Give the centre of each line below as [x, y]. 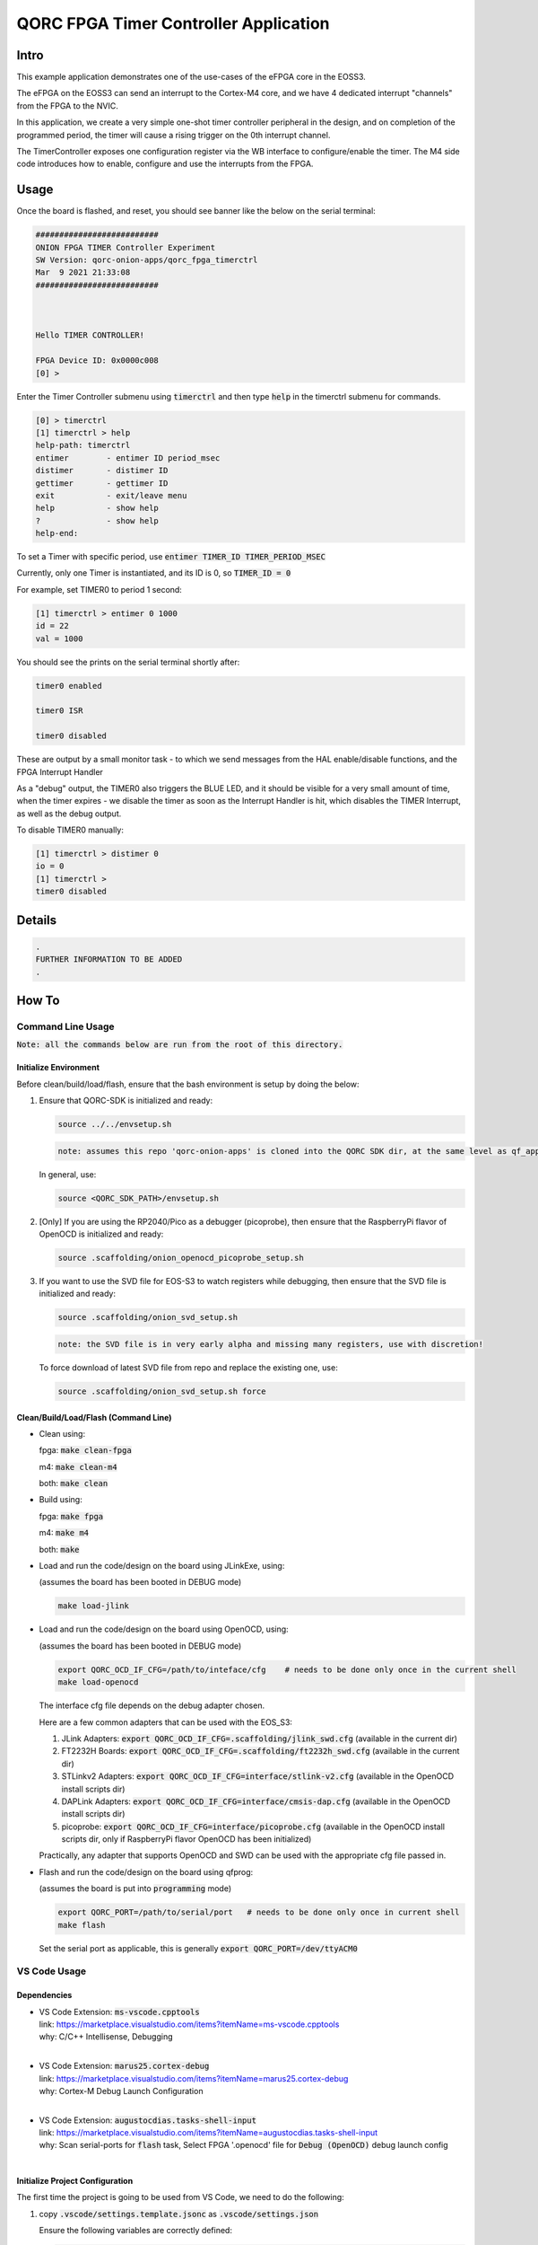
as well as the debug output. [69, 814]
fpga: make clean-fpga [85, 1450]
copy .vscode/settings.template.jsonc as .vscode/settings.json [178, 2214]
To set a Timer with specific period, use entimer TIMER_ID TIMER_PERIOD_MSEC [171, 557]
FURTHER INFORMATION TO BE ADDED [109, 960]
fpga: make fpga [71, 1516]
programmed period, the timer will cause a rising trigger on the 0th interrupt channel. [174, 135]
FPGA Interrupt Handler [60, 771]
